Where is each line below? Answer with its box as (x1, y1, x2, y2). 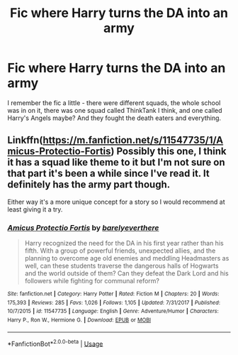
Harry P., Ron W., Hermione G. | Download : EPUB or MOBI (7, 317, 151, 324)
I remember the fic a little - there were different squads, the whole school (7, 98, 221, 107)
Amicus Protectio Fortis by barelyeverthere (7, 222, 159, 232)
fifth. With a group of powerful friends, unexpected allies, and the (24, 246, 216, 255)
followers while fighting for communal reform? (24, 277, 159, 285)
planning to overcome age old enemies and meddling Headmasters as (24, 254, 229, 263)
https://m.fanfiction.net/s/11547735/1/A (42, 134, 224, 146)
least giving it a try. (7, 204, 63, 214)
